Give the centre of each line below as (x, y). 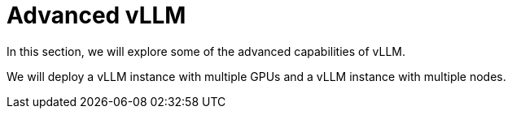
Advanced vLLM (96, 15)
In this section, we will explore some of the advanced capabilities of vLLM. (206, 51)
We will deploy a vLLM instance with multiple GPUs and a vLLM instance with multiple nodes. (256, 76)
